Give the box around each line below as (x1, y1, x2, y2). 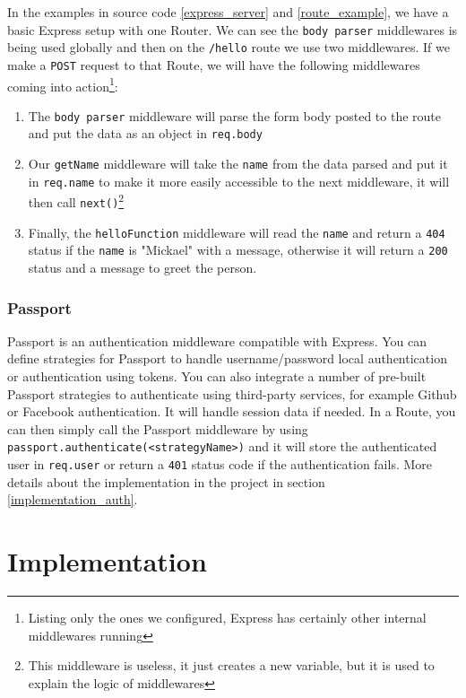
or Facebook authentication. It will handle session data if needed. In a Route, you (7, 402, 456, 421)
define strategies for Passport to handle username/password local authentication (7, 349, 447, 368)
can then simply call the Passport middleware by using (7, 419, 308, 438)
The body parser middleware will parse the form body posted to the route (28, 106, 441, 125)
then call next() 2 (28, 190, 125, 212)
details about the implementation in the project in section (7, 472, 325, 491)
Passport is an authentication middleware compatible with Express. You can (7, 331, 427, 350)
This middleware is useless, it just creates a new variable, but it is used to (28, 656, 435, 675)
